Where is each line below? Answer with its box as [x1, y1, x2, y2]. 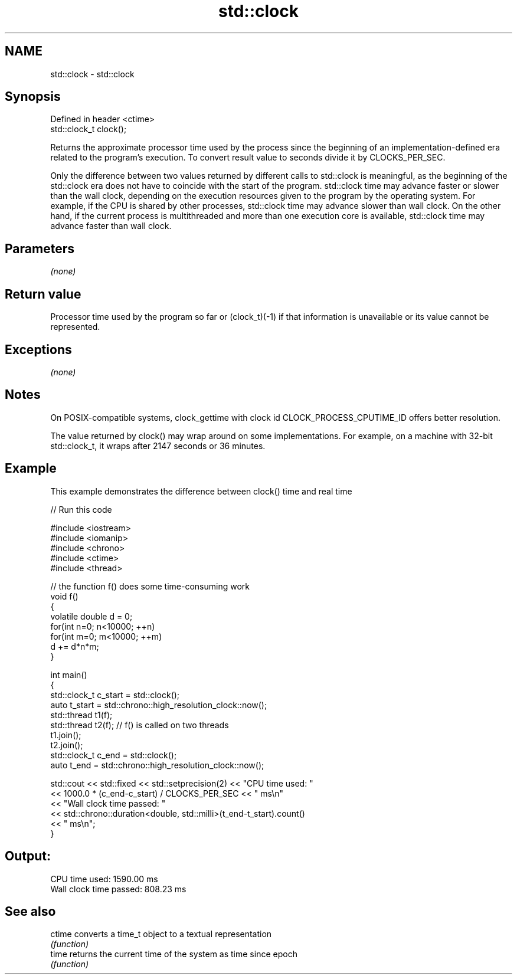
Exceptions [5, 342, 72, 357]
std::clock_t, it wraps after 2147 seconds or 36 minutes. [50, 440, 266, 451]
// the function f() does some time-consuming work [50, 581, 250, 591]
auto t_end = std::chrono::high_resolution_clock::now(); [50, 759, 264, 770]
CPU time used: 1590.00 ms [50, 873, 158, 884]
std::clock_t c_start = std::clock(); [50, 689, 180, 700]
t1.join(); [50, 729, 81, 740]
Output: [5, 849, 51, 864]
